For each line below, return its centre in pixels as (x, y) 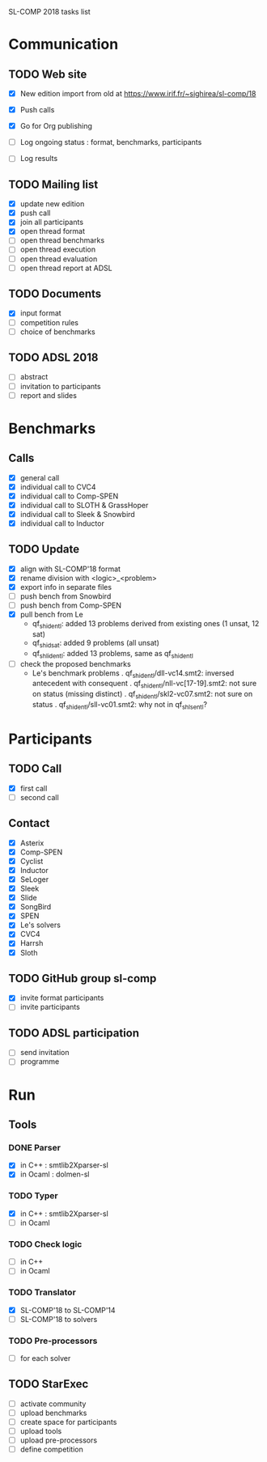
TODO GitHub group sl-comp (83, 978)
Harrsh (32, 943)
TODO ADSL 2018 (53, 358)
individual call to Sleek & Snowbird (77, 514)
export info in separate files (66, 587)
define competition (51, 1449)
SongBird (36, 907)
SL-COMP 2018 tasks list (49, 12)
